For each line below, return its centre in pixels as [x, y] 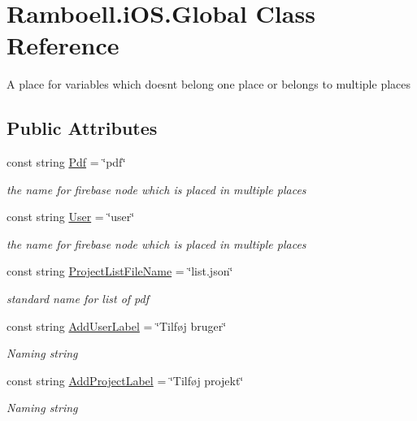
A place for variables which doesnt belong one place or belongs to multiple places [209, 84]
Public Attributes [82, 128]
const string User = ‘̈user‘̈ [71, 217]
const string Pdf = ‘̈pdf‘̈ [66, 162]
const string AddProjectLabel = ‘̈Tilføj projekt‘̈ [125, 380]
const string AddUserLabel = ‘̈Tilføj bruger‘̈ [117, 326]
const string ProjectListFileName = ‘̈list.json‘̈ [120, 271]
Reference [63, 45]
